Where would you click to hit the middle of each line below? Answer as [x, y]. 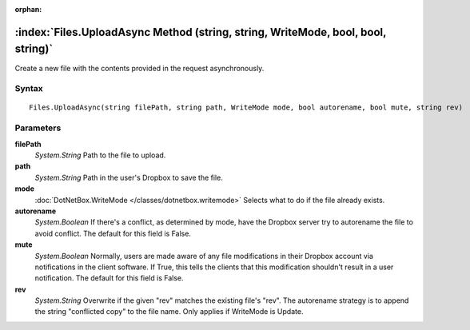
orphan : [28, 9]
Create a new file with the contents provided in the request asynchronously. [139, 68]
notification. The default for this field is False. [109, 278]
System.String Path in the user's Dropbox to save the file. [129, 177]
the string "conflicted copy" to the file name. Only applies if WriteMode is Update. [169, 312]
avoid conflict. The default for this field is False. [113, 233]
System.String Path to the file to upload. [100, 155]
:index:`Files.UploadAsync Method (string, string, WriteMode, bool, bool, [201, 32]
